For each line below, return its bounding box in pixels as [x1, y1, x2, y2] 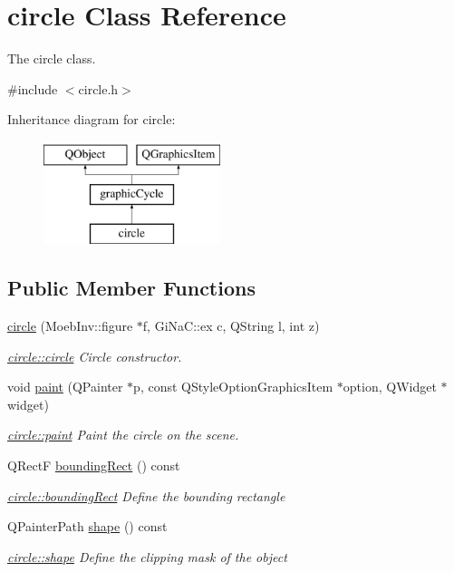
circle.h [78, 79, 119, 98]
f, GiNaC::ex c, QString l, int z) [142, 316, 320, 335]
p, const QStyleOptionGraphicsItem [133, 377, 333, 396]
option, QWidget [343, 377, 437, 396]
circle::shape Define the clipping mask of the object [7, 547, 287, 566]
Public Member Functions [7, 274, 256, 302]
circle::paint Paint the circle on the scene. [7, 425, 239, 444]
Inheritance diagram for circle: [7, 110, 176, 129]
